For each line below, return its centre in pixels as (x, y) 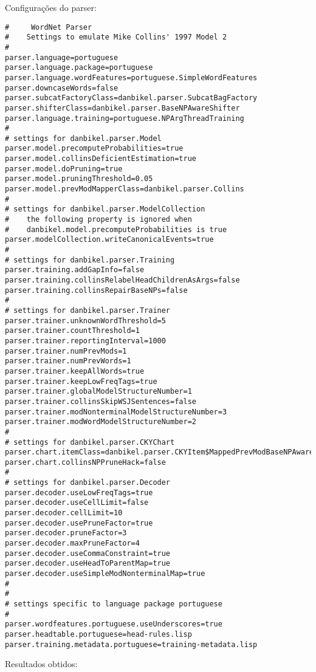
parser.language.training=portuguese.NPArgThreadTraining (125, 118)
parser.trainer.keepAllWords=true (75, 371)
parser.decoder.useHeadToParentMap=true (88, 564)
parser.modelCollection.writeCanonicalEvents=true (109, 240)
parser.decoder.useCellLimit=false (77, 503)
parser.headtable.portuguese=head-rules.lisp (98, 634)
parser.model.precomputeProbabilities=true (94, 149)
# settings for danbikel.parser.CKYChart (90, 442)
